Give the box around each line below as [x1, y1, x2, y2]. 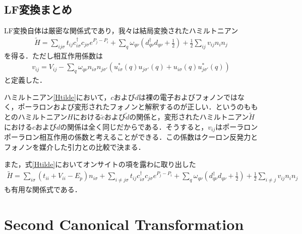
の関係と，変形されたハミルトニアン [129, 111, 249, 122]
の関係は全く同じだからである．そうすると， [60, 121, 208, 132]
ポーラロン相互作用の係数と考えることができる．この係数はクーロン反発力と [4, 132, 258, 142]
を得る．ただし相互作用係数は [4, 50, 103, 61]
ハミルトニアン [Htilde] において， [4, 91, 111, 102]
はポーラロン [215, 121, 258, 132]
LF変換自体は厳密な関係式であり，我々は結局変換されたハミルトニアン [4, 25, 238, 36]
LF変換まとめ [4, 2, 72, 17]
